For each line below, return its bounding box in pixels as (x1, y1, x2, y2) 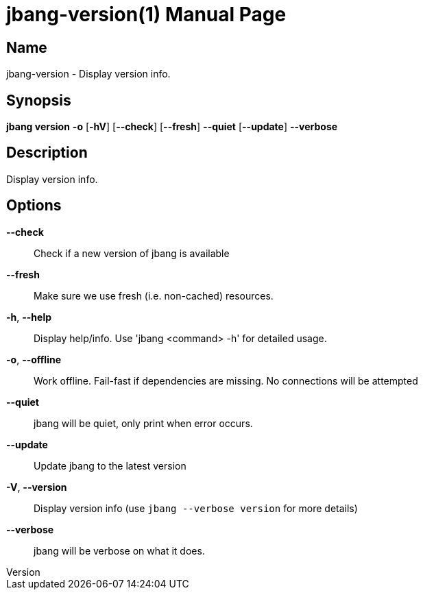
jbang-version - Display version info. (6, 68, 171, 80)
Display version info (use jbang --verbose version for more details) (34, 502, 358, 514)
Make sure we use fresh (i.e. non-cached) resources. (34, 289, 274, 302)
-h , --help (6, 311, 52, 323)
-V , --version (6, 481, 67, 493)
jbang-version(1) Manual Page (6, 3, 287, 26)
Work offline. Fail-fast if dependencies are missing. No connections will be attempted (34, 374, 418, 387)
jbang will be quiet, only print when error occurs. (34, 417, 253, 429)
